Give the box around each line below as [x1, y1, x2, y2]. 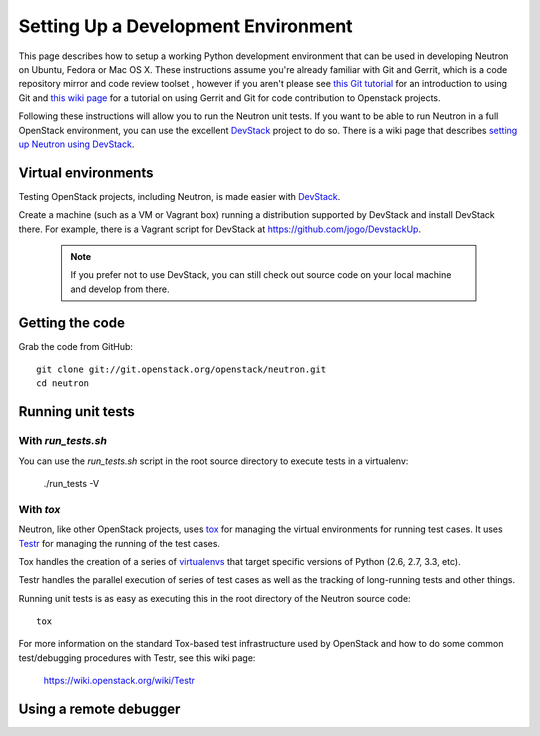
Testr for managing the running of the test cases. [18, 537, 220, 549]
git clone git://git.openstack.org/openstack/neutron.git [36, 364, 327, 375]
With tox [18, 502, 61, 516]
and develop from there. [70, 283, 170, 295]
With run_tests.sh [18, 434, 107, 448]
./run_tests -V [43, 477, 100, 489]
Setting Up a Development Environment [18, 15, 354, 37]
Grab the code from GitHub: [18, 340, 134, 352]
